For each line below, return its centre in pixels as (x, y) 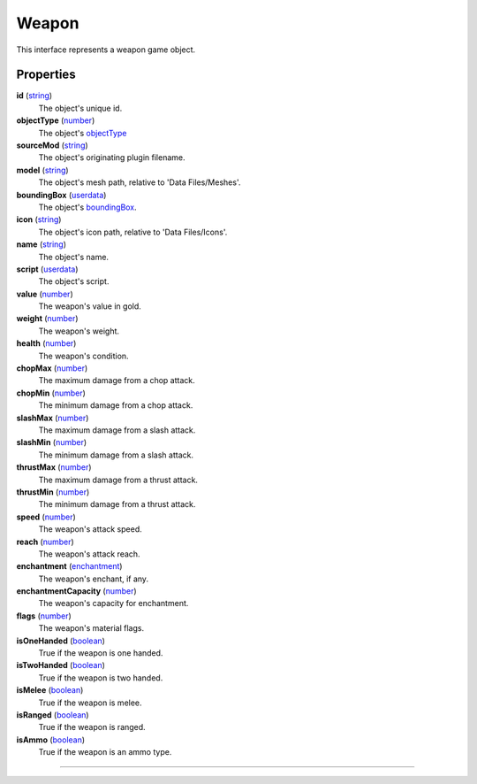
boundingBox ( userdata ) (61, 195)
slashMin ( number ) (52, 442)
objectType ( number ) (56, 120)
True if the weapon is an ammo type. (105, 752)
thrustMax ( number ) (54, 467)
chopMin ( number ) (51, 393)
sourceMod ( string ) (52, 145)
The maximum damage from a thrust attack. (118, 480)
